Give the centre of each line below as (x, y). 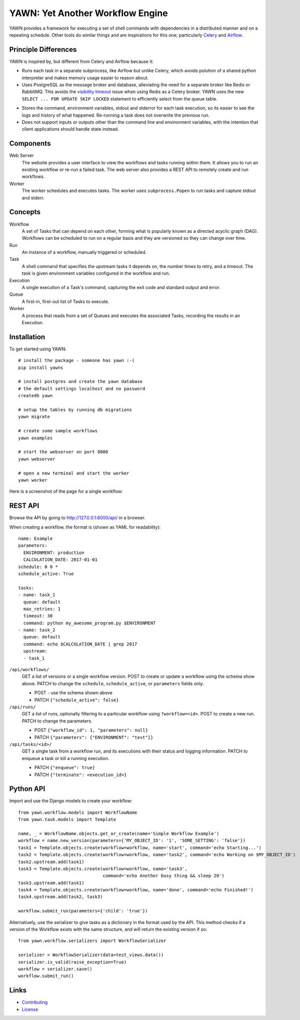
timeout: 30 (38, 616)
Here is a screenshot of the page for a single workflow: (66, 491)
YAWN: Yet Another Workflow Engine (89, 13)
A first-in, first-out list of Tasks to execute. (65, 301)
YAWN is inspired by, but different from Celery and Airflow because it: (82, 61)
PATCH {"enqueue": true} (65, 768)
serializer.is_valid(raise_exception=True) (72, 962)
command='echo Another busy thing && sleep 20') (164, 876)
